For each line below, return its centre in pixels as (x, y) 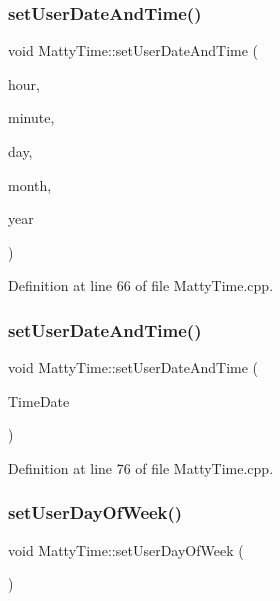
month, (30, 184)
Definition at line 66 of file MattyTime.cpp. (141, 285)
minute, (31, 117)
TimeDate (39, 400)
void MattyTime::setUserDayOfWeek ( (126, 549)
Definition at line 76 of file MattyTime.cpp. (141, 467)
